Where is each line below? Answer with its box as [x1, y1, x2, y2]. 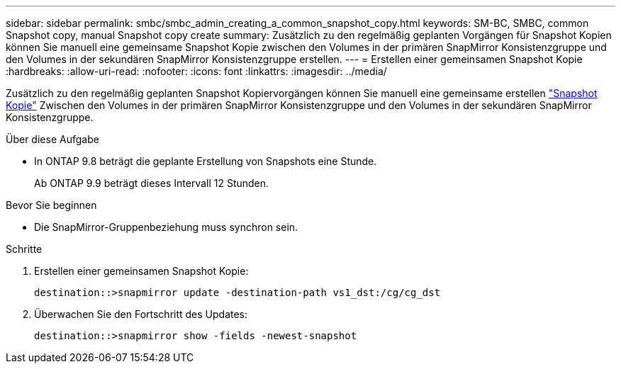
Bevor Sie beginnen [6, 199, 97, 211]
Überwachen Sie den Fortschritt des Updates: [34, 308, 248, 320]
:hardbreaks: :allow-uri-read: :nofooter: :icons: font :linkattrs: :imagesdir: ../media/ [6, 65, 387, 77]
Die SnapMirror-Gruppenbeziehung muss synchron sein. [34, 221, 298, 233]
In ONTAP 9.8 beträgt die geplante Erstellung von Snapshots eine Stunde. [34, 155, 377, 167]
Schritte [6, 243, 43, 255]
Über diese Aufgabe [6, 133, 99, 145]
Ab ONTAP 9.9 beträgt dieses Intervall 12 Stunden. [34, 177, 269, 189]
